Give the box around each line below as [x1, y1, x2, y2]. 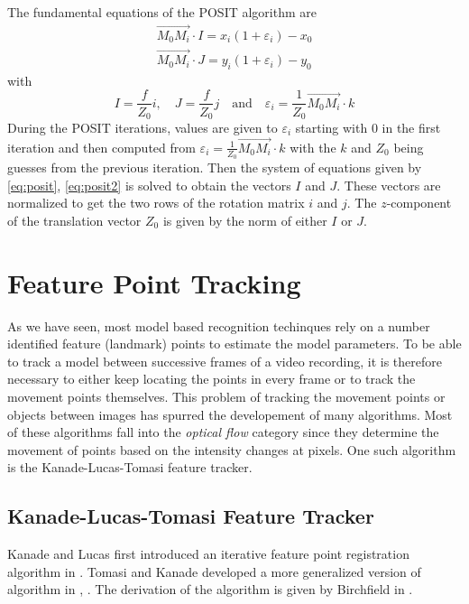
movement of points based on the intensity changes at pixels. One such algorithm [7, 440, 456, 459]
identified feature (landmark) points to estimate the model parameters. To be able [7, 334, 462, 353]
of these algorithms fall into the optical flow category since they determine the [7, 423, 439, 441]
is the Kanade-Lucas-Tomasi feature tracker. [7, 458, 253, 477]
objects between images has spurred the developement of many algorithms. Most [7, 404, 453, 423]
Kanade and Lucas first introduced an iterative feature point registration [7, 544, 409, 563]
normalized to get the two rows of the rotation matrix [7, 193, 305, 212]
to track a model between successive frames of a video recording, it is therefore [7, 351, 442, 370]
